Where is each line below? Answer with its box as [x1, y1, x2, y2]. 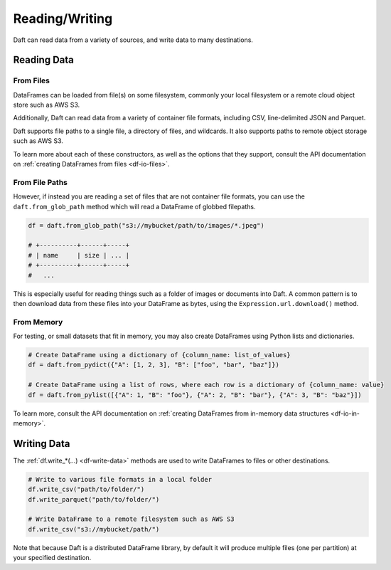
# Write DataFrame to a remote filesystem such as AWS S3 [28, 515, 235, 523]
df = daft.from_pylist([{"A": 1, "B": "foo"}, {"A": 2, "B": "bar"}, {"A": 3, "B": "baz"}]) [28, 391, 362, 399]
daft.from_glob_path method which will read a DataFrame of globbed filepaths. [13, 202, 256, 211]
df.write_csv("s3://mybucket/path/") [28, 525, 160, 533]
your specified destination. [13, 554, 92, 562]
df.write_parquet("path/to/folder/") [28, 495, 160, 503]
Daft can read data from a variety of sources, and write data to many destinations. [13, 36, 254, 44]
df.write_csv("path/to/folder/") [28, 485, 145, 494]
